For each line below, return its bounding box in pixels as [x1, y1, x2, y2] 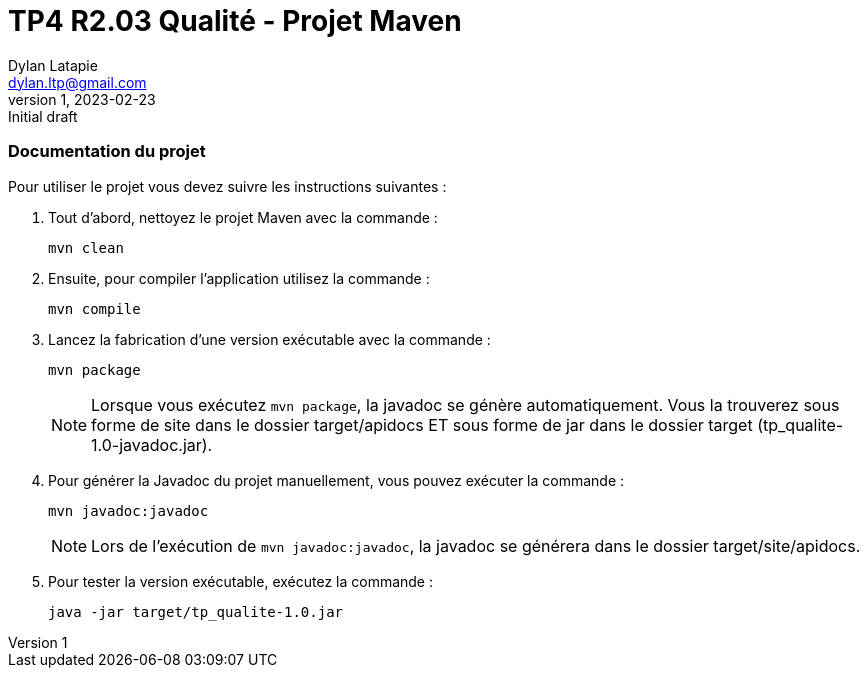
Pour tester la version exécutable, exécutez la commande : [48, 572, 434, 590]
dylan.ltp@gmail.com [8, 73, 147, 91]
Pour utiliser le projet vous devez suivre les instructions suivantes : [8, 177, 447, 195]
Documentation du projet [8, 141, 206, 162]
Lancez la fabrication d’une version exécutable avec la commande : [48, 330, 491, 348]
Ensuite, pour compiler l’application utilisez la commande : [48, 269, 430, 287]
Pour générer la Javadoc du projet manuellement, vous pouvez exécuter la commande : [48, 471, 625, 489]
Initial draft [8, 107, 78, 125]
